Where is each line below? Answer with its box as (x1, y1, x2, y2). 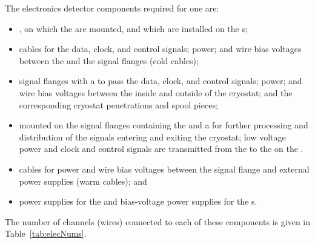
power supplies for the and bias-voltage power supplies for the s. (19, 195, 257, 208)
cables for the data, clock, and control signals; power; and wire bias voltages (19, 42, 302, 55)
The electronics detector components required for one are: (5, 2, 219, 14)
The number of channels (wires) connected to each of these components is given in (5, 215, 311, 228)
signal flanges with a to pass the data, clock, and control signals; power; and (19, 74, 302, 87)
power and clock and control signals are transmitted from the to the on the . (19, 142, 303, 155)
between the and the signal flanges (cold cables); (19, 54, 199, 67)
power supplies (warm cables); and (19, 174, 147, 187)
